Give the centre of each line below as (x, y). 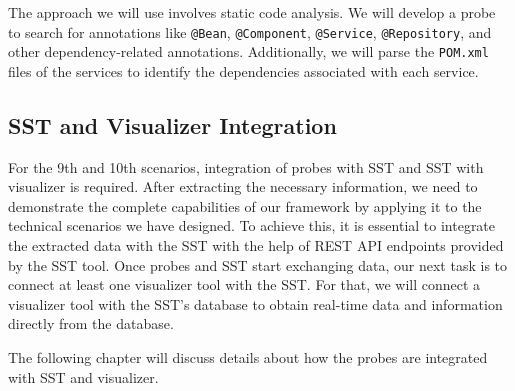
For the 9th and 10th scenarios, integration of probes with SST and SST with (246, 166)
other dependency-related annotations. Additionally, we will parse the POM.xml (248, 51)
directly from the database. (91, 323)
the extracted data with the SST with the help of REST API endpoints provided (256, 245)
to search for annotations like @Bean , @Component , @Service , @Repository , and (250, 31)
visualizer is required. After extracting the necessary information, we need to (243, 186)
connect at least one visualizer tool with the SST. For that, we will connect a (244, 284)
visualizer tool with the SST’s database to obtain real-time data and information (255, 303)
